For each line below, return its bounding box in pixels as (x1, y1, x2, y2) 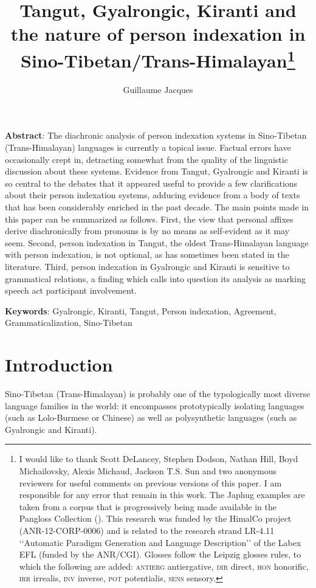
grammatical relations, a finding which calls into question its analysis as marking (5, 272, 306, 285)
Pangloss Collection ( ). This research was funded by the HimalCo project (19, 512, 292, 525)
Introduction (5, 352, 113, 377)
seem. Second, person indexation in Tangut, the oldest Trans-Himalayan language (5, 236, 309, 249)
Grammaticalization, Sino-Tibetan (5, 316, 132, 329)
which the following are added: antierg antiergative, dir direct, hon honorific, (19, 559, 309, 572)
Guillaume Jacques (123, 83, 193, 95)
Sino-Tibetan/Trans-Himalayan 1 (21, 45, 295, 72)
